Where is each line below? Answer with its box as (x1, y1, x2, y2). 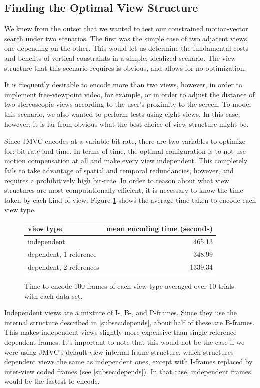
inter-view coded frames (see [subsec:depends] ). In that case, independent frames (4, 366, 251, 376)
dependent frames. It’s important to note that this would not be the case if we (4, 336, 245, 347)
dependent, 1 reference (28, 249, 97, 260)
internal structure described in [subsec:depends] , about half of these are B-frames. (4, 317, 255, 327)
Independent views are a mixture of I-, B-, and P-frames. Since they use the (4, 307, 237, 318)
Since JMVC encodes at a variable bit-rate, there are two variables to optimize (4, 136, 245, 146)
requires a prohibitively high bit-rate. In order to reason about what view (4, 175, 229, 185)
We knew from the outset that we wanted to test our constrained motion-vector (4, 23, 248, 34)
